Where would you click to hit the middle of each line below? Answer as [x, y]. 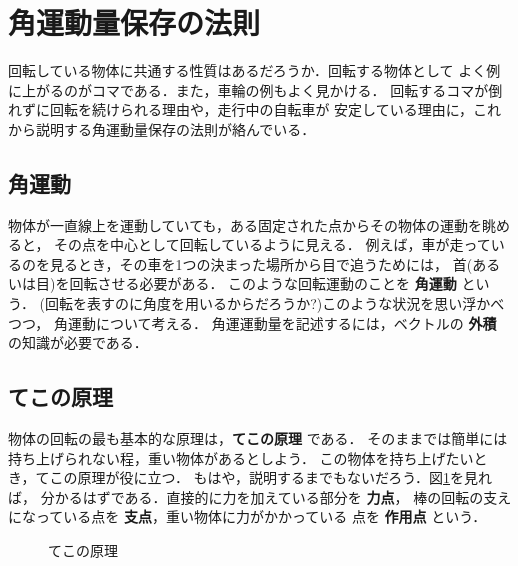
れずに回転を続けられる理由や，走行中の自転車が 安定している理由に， [240, 109]
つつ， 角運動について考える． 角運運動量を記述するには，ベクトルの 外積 [252, 322]
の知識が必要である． [78, 342]
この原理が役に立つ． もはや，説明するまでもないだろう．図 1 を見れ [271, 477]
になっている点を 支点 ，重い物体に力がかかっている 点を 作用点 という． [247, 516]
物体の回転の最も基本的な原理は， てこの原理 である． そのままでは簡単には [258, 438]
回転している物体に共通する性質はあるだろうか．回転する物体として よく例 [254, 70]
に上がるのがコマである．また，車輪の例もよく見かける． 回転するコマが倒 [255, 89]
